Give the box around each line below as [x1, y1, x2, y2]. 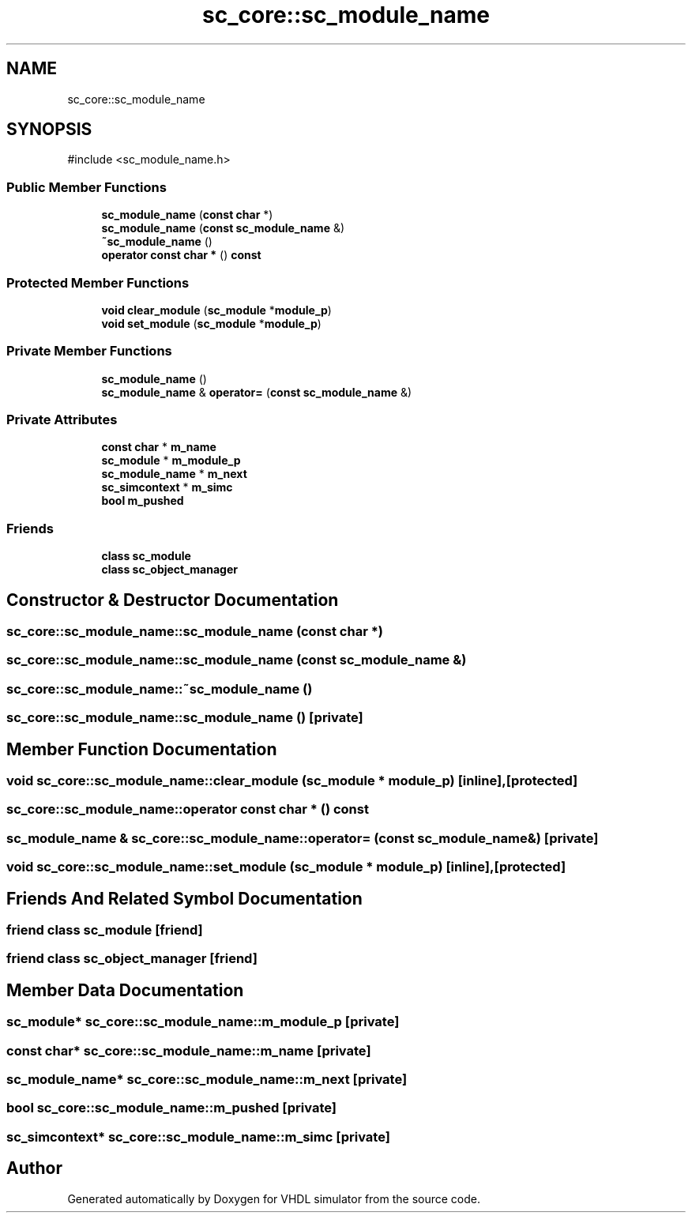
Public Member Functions [6, 179, 167, 195]
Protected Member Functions [6, 274, 190, 291]
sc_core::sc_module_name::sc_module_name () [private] [6, 709, 363, 726]
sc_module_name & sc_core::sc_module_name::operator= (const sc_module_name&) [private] [6, 830, 599, 846]
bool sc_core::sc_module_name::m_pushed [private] [6, 1100, 337, 1116]
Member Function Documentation [6, 739, 277, 759]
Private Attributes [6, 412, 118, 428]
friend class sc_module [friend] [6, 921, 203, 938]
